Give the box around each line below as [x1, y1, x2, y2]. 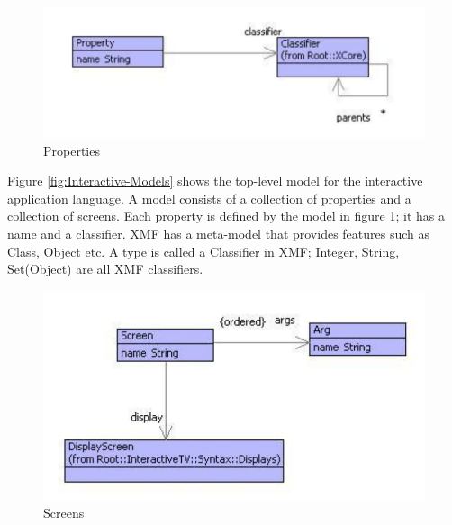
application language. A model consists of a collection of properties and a [7, 188, 411, 207]
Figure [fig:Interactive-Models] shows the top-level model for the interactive [7, 171, 423, 190]
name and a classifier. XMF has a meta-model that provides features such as [7, 224, 430, 243]
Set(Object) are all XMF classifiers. [7, 259, 203, 278]
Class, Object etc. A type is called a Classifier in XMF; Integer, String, [7, 241, 400, 260]
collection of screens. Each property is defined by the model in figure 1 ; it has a [7, 206, 445, 225]
